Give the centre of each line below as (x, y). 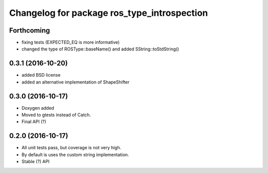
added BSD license (41, 75)
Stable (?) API (35, 162)
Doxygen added (38, 108)
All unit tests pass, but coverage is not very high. (71, 148)
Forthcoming (30, 30)
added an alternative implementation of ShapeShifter (76, 82)
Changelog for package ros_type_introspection (109, 13)
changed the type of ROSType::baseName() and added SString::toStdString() (100, 49)
